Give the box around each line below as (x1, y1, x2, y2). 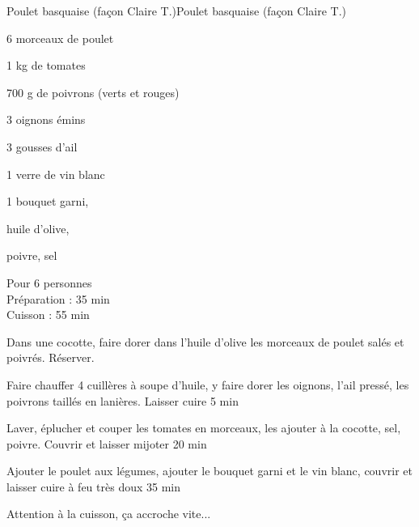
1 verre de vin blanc (6, 165, 105, 182)
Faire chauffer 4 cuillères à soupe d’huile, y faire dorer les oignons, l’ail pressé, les (6, 376, 409, 393)
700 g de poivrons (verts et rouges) (6, 83, 180, 100)
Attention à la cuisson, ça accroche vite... (6, 505, 211, 522)
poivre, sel (6, 247, 57, 264)
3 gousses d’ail (6, 138, 78, 155)
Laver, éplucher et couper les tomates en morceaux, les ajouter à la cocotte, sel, (6, 419, 401, 436)
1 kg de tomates (6, 57, 86, 74)
